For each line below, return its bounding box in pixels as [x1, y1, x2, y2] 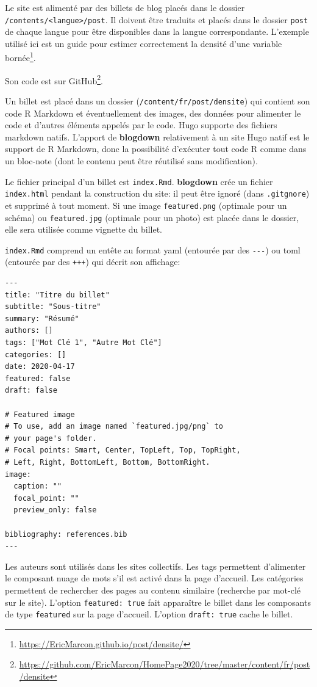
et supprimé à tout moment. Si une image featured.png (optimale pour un [5, 198, 287, 211]
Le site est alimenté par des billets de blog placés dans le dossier [5, 1, 245, 13]
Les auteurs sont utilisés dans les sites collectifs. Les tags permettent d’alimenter [5, 559, 306, 572]
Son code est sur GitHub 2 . [5, 72, 103, 87]
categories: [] [5, 350, 66, 359]
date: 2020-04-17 [5, 362, 75, 371]
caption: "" [13, 482, 62, 491]
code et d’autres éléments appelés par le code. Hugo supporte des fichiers [5, 118, 277, 131]
